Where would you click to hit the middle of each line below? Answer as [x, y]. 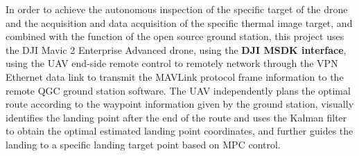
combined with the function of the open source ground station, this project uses [175, 36]
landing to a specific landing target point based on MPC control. [143, 144]
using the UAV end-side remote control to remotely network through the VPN [172, 63]
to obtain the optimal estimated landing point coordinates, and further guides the [179, 131]
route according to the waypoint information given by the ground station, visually [180, 104]
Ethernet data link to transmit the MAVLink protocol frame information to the [175, 76]
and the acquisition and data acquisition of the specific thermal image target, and [179, 22]
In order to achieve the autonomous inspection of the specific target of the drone [177, 9]
